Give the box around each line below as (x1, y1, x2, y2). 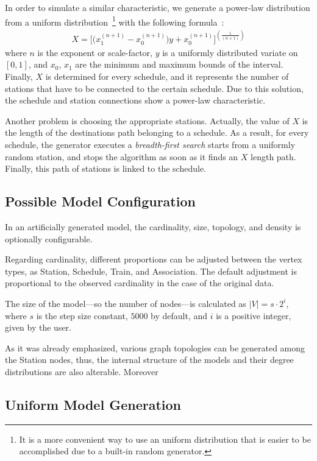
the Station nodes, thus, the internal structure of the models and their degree (5, 353, 294, 366)
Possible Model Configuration (5, 192, 196, 211)
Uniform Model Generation (5, 395, 181, 413)
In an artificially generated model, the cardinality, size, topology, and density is (5, 220, 301, 233)
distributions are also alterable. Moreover (5, 365, 158, 378)
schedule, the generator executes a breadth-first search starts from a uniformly (5, 138, 296, 150)
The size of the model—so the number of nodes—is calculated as (5, 297, 246, 309)
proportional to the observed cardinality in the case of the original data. (5, 276, 274, 289)
